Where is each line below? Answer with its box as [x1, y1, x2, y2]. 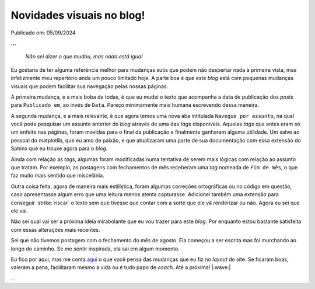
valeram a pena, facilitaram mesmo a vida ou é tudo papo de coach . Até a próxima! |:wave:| [10, 264, 231, 271]
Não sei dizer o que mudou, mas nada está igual [25, 53, 143, 60]
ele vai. [10, 207, 29, 214]
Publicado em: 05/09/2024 [10, 29, 76, 36]
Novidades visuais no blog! [10, 9, 145, 22]
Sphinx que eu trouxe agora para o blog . [10, 145, 108, 152]
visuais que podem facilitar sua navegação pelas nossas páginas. [10, 82, 169, 90]
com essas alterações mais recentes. [10, 226, 100, 233]
